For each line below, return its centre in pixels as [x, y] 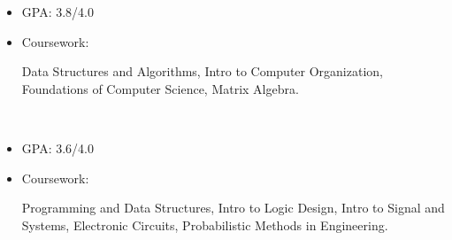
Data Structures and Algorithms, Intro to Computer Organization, [202, 71]
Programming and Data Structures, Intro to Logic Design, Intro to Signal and [233, 208]
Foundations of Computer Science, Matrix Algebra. [160, 88]
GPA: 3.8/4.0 [57, 12]
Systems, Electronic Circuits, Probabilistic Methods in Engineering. [205, 225]
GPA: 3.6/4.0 [57, 147]
